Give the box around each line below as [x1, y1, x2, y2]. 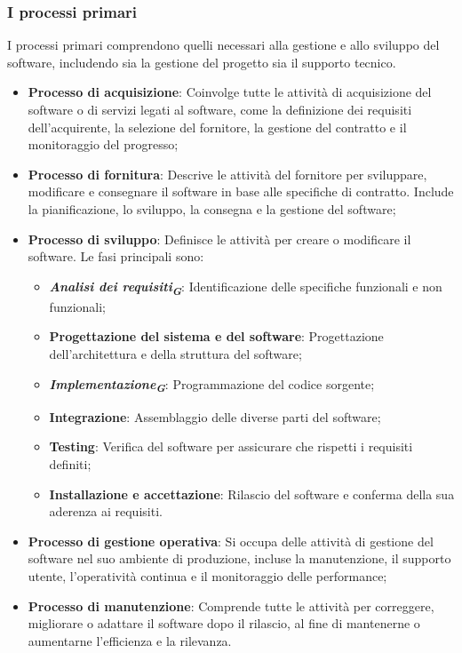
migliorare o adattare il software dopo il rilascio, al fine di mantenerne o [28, 614, 420, 633]
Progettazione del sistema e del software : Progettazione [49, 327, 384, 346]
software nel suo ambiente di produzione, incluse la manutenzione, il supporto [28, 549, 451, 568]
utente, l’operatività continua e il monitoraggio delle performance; [28, 566, 387, 585]
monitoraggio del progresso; [28, 135, 179, 154]
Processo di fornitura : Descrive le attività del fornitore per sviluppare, [28, 164, 427, 183]
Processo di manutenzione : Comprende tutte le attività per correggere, [28, 596, 434, 615]
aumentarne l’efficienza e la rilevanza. [28, 631, 232, 649]
